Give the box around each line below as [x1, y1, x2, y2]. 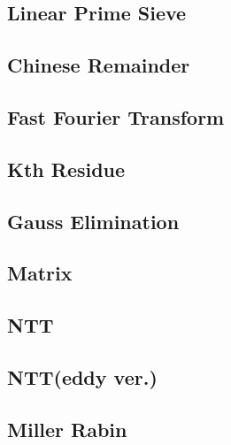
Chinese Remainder [7, 51, 190, 79]
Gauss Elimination [7, 207, 180, 234]
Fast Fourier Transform [7, 103, 225, 130]
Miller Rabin [7, 415, 127, 442]
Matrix [7, 259, 73, 287]
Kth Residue [7, 155, 126, 182]
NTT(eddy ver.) [7, 363, 158, 390]
